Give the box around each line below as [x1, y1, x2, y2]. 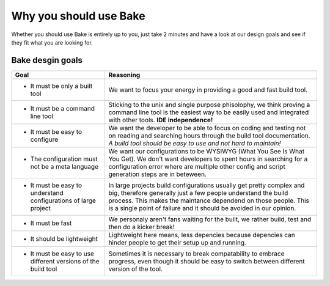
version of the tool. [108, 265, 163, 273]
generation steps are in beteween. [108, 170, 207, 178]
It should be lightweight [30, 234, 98, 243]
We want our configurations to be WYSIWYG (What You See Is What [108, 147, 305, 155]
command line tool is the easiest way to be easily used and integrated [108, 108, 309, 116]
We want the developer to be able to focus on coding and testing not [108, 123, 306, 132]
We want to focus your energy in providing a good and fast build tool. [108, 86, 308, 94]
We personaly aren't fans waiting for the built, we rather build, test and [108, 215, 312, 223]
